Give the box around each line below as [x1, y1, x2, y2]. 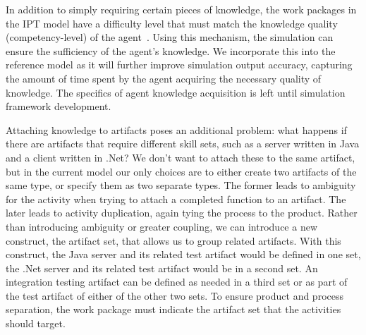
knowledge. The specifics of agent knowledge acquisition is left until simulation [6, 85, 346, 99]
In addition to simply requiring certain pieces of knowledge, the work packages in [6, 2, 357, 16]
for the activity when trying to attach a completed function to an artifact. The [6, 191, 346, 206]
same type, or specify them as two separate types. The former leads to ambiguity [6, 178, 356, 193]
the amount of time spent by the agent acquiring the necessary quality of [6, 71, 322, 85]
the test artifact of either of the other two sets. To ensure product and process [6, 288, 343, 303]
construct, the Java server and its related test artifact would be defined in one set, [6, 247, 361, 262]
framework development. [6, 99, 111, 114]
